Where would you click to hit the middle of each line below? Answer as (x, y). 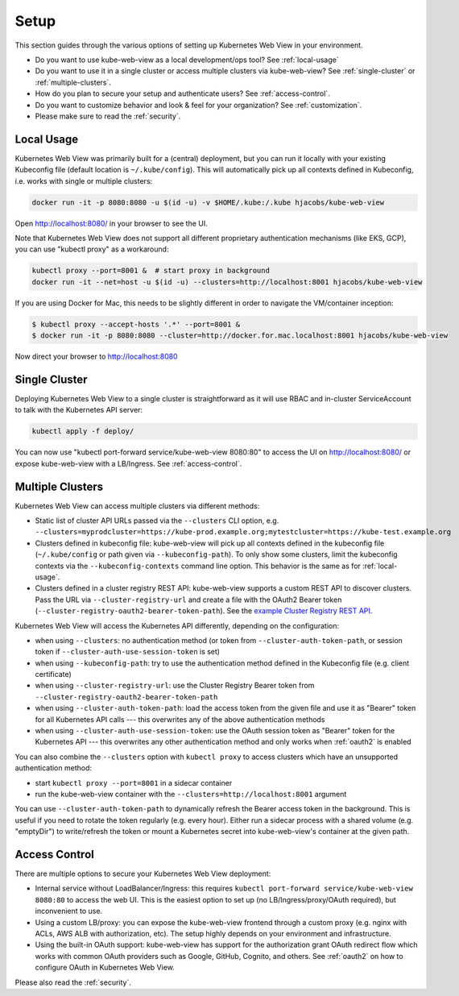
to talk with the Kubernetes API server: (79, 410)
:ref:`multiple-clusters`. (73, 82)
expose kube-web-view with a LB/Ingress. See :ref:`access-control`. (128, 463)
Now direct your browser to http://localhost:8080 (96, 357)
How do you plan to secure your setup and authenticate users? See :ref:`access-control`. (182, 93)
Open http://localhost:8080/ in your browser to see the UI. (112, 223)
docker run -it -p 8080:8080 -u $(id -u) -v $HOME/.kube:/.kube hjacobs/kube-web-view (208, 202)
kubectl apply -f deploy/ (83, 432)
